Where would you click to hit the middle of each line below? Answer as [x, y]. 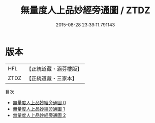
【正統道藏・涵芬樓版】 [54, 69]
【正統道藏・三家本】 [52, 78]
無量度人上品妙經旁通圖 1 [39, 109]
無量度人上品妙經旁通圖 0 [39, 102]
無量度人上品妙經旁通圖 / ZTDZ [85, 10]
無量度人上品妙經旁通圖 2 [39, 115]
